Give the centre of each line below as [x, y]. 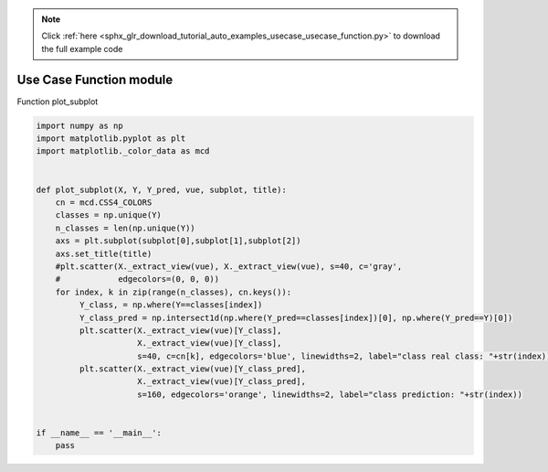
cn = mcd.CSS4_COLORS [104, 203]
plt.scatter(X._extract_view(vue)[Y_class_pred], [192, 369]
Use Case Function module [95, 79]
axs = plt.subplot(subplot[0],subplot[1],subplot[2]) [178, 241]
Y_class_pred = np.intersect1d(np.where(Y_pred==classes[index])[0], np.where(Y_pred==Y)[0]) [296, 317]
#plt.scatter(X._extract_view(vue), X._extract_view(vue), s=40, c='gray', [229, 266]
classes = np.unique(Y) [108, 215]
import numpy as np [79, 125]
